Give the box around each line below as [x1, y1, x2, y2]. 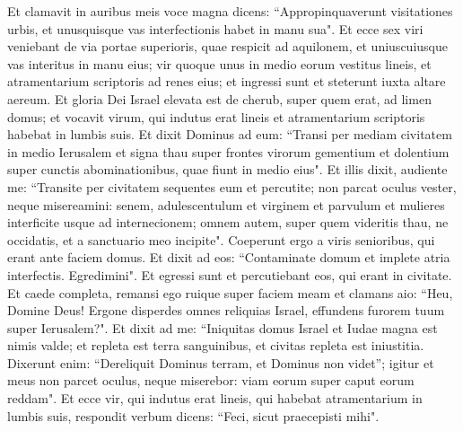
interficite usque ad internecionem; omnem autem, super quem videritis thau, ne [7, 213, 449, 232]
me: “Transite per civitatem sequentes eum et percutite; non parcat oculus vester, [7, 177, 457, 196]
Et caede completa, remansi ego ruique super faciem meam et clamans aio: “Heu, [7, 283, 453, 302]
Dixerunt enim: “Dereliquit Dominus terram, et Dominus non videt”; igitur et [7, 353, 434, 372]
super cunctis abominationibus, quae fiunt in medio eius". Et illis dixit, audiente [7, 160, 448, 179]
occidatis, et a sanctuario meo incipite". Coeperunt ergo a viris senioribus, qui [7, 230, 435, 249]
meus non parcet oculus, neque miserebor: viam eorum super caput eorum [7, 371, 415, 390]
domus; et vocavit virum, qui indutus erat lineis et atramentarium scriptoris [7, 107, 425, 126]
